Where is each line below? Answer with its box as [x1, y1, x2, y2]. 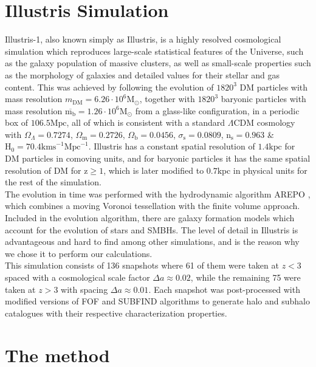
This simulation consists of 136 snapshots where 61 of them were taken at [5, 259, 279, 272]
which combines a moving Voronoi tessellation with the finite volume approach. [5, 199, 300, 212]
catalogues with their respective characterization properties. [5, 306, 227, 319]
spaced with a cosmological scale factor [5, 271, 150, 283]
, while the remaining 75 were [190, 271, 301, 283]
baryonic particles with [221, 92, 306, 105]
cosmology [256, 116, 295, 129]
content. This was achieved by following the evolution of [5, 80, 214, 93]
